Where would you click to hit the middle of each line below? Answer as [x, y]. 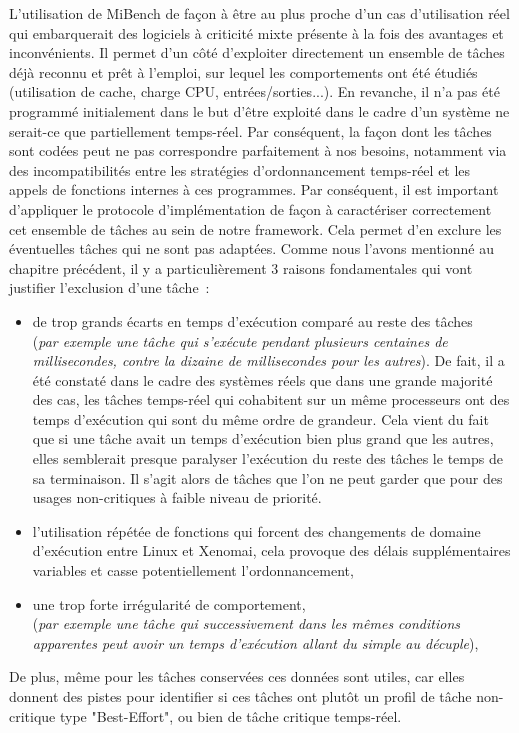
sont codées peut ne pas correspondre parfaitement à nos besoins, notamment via [258, 150]
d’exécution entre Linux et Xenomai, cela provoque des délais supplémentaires [271, 550]
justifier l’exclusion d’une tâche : [109, 287]
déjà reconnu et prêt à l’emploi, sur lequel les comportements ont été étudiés [243, 71]
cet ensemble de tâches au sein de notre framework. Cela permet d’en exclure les [255, 228]
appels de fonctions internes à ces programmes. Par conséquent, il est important [254, 189]
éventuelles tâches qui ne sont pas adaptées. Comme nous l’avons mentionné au [252, 248]
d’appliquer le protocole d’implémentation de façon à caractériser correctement [250, 208]
